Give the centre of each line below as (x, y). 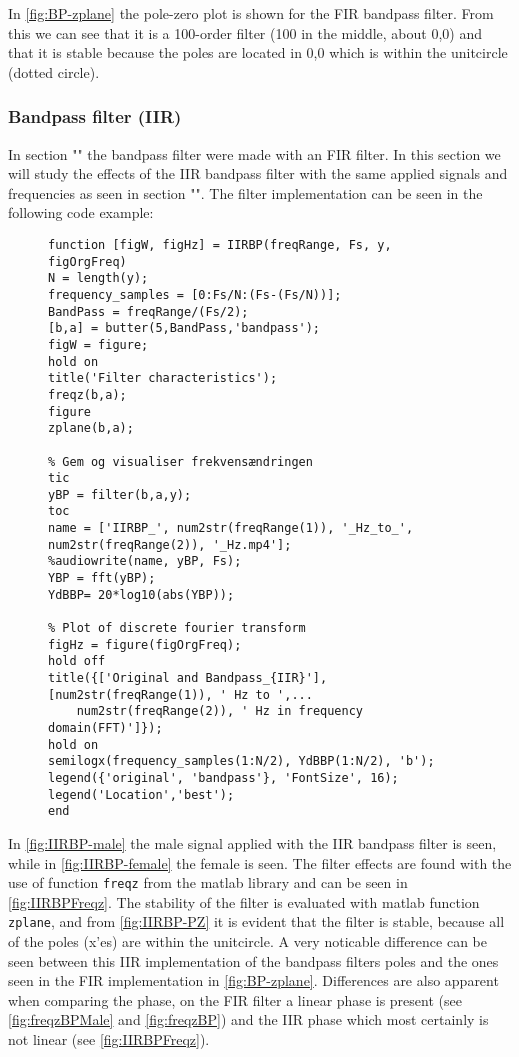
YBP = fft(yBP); (102, 578)
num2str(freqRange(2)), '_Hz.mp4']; (170, 544)
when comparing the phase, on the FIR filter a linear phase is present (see (235, 999)
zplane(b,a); (91, 428)
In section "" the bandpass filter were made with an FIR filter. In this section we (254, 153)
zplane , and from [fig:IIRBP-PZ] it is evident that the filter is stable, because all (256, 921)
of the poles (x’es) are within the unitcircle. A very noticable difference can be (248, 941)
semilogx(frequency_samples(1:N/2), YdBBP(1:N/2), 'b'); (241, 761)
